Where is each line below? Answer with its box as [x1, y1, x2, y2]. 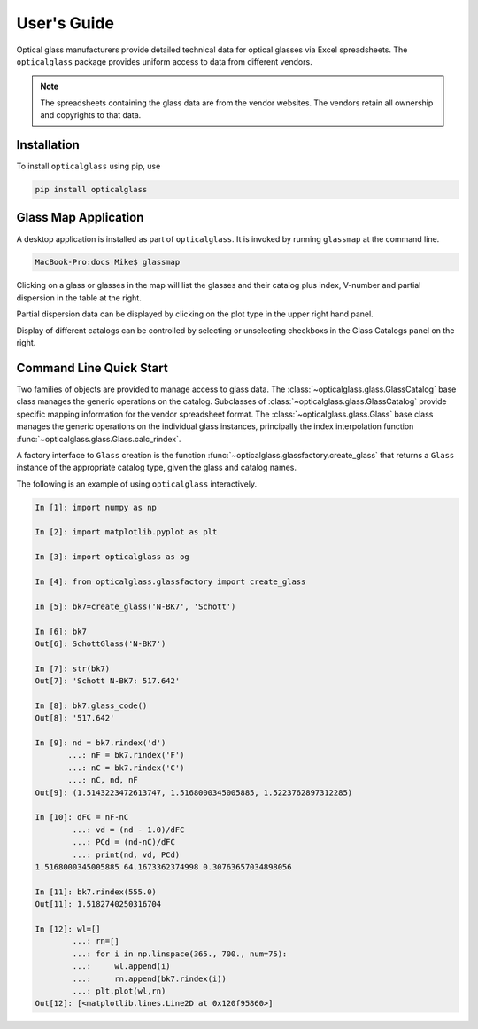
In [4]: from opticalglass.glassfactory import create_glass [35, 577, 306, 587]
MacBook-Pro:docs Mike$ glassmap [35, 257, 181, 268]
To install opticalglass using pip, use [16, 160, 161, 172]
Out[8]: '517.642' [35, 713, 115, 723]
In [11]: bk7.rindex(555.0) [35, 886, 157, 897]
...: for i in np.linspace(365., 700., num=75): [72, 948, 288, 959]
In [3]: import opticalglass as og [35, 552, 189, 562]
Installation [16, 137, 80, 152]
